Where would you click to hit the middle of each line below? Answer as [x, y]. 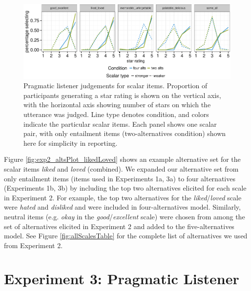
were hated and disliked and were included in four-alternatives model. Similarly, [122, 207]
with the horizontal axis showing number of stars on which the [117, 105]
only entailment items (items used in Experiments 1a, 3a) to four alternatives [120, 178]
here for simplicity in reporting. [71, 143]
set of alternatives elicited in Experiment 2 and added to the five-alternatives [119, 226]
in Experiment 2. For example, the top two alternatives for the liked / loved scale [123, 197]
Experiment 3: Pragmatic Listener [122, 279]
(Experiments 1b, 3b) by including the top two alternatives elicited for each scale [125, 188]
